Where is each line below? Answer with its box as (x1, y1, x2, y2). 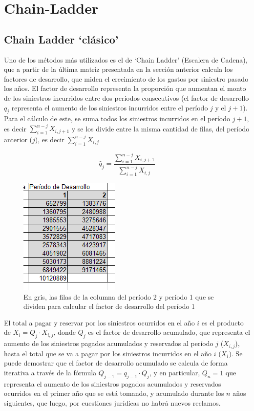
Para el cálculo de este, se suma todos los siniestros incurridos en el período (4, 113, 231, 124)
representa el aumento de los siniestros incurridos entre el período (11, 102, 208, 112)
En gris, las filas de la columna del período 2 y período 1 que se (23, 291, 214, 302)
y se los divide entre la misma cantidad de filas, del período (71, 123, 250, 133)
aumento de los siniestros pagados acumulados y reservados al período (4, 338, 213, 348)
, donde (53, 327, 76, 337)
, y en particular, (149, 367, 200, 377)
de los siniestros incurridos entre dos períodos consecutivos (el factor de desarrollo (4, 92, 249, 103)
